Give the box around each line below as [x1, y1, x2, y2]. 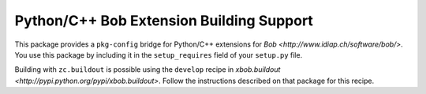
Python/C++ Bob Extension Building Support [14, 12, 313, 29]
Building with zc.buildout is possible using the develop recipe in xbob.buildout [14, 65, 281, 74]
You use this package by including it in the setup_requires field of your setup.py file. [14, 50, 303, 59]
